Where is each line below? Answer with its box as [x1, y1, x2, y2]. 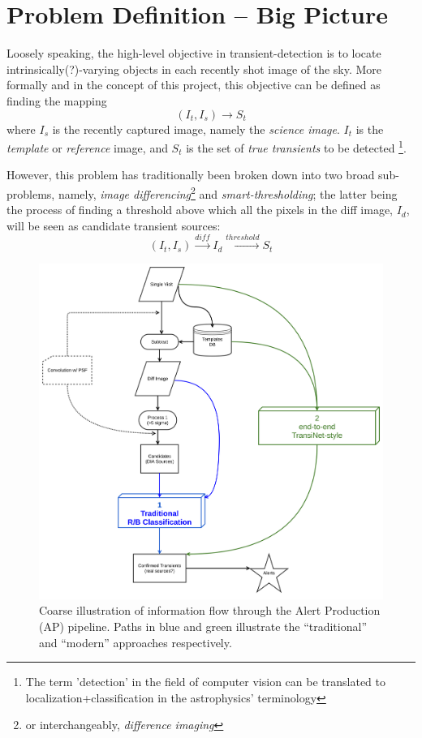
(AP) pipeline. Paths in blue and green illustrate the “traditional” [39, 617, 367, 634]
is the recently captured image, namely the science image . [52, 120, 340, 137]
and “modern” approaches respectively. [39, 633, 232, 650]
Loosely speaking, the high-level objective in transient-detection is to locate [6, 45, 381, 62]
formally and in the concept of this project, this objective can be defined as [6, 76, 381, 93]
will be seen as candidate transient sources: [6, 217, 221, 234]
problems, [6, 185, 55, 202]
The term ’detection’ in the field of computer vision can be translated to [25, 673, 386, 690]
